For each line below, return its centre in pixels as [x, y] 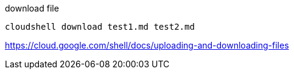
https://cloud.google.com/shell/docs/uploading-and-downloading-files [147, 45]
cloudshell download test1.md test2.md [100, 27]
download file [32, 8]
